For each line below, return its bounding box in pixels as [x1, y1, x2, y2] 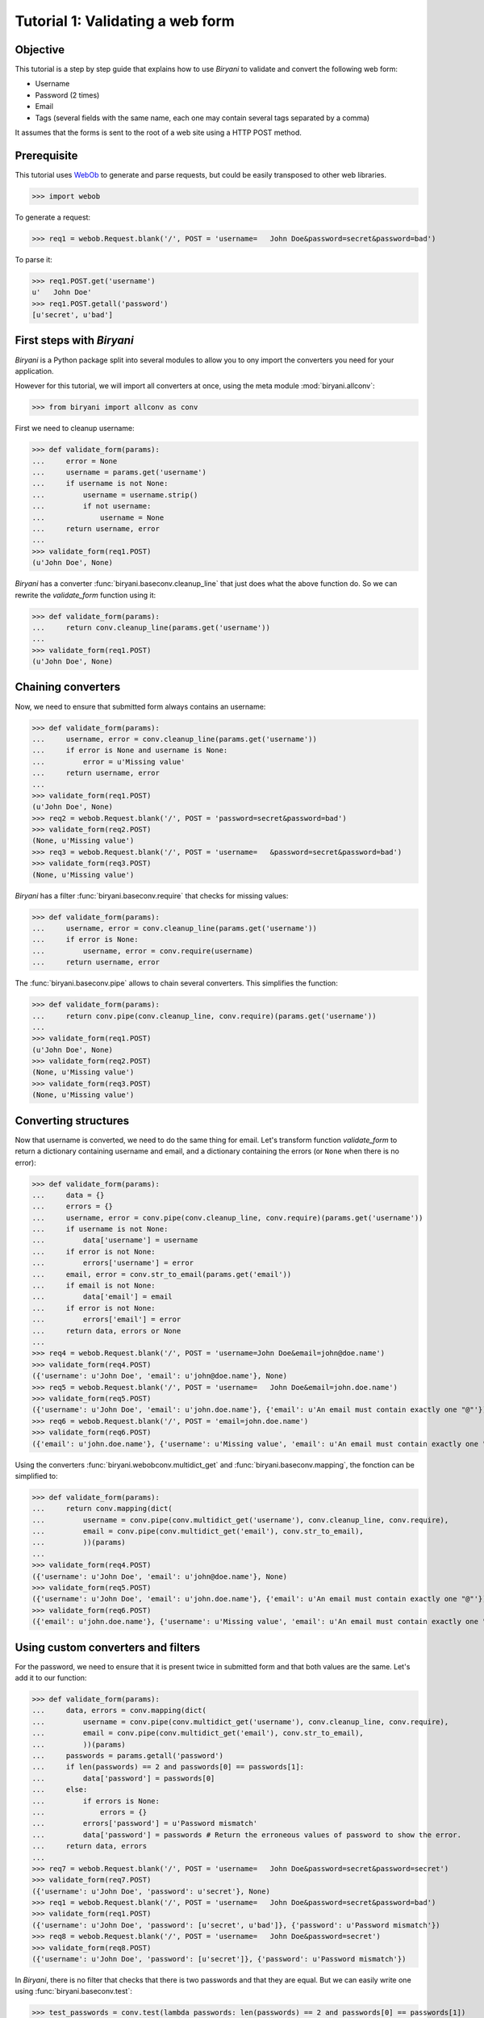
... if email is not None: [31, 1281, 156, 1291]
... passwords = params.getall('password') [31, 1752, 223, 1760]
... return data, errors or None [31, 1326, 181, 1335]
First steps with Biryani [15, 333, 134, 347]
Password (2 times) [35, 90, 100, 100]
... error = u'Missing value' [31, 757, 186, 766]
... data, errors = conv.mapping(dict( [31, 1706, 207, 1715]
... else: [31, 1785, 88, 1794]
